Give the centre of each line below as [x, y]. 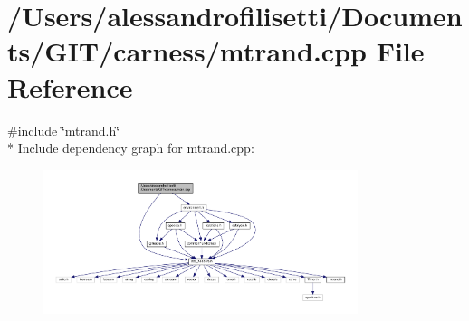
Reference [70, 86]
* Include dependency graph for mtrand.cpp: [131, 148]
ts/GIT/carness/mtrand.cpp [187, 51]
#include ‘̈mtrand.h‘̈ [64, 130]
